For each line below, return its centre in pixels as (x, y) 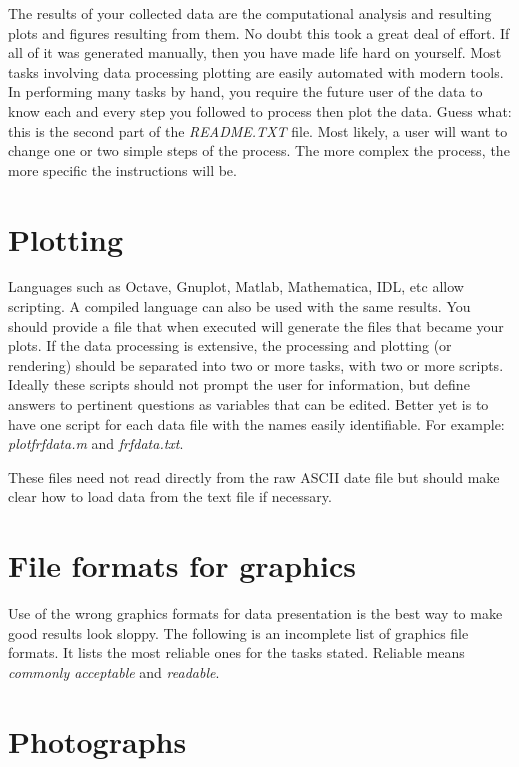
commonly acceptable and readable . (114, 671)
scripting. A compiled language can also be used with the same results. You (239, 306)
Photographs (97, 740)
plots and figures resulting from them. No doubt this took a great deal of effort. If (259, 32)
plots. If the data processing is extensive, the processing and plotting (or (230, 345)
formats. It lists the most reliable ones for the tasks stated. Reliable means (236, 652)
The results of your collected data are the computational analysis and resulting (250, 13)
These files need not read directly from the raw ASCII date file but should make (254, 476)
